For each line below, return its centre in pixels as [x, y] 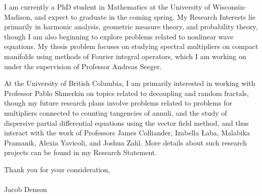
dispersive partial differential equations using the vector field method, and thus [126, 122]
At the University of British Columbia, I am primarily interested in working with [130, 83]
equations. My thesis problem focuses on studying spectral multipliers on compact [131, 46]
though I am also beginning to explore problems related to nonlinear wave [119, 36]
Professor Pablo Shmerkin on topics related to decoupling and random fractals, [126, 93]
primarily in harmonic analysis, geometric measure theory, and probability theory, [131, 27]
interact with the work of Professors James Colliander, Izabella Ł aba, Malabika [127, 133]
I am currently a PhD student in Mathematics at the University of [107, 7]
